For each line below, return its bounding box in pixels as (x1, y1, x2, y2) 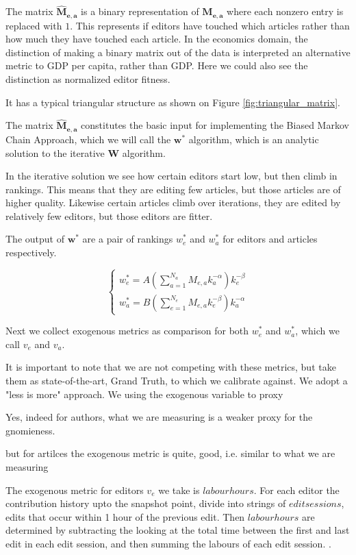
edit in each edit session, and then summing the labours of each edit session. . (5, 536, 331, 550)
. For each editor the (253, 482, 340, 497)
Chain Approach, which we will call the (5, 132, 171, 146)
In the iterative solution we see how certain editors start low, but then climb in (5, 169, 338, 183)
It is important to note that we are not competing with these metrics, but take (5, 360, 336, 374)
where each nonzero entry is (227, 4, 344, 18)
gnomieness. (5, 423, 55, 437)
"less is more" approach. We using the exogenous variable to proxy (5, 386, 283, 401)
